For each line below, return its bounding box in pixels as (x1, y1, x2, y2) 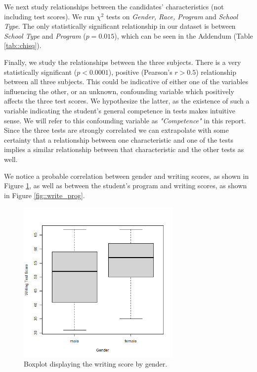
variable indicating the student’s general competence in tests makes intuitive (4, 105, 235, 115)
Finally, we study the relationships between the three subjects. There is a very (4, 56, 241, 67)
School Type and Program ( (4, 30, 86, 41)
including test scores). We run (4, 11, 95, 21)
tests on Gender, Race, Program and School (106, 11, 238, 21)
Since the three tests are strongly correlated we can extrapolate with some (4, 125, 229, 135)
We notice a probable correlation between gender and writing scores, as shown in (4, 170, 249, 181)
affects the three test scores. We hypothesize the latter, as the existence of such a (4, 96, 250, 106)
